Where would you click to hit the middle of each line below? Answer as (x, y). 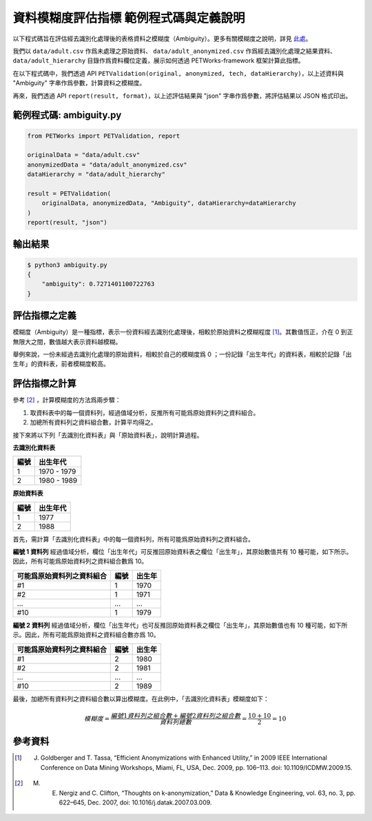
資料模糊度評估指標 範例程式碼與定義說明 (129, 18)
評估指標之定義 (44, 316)
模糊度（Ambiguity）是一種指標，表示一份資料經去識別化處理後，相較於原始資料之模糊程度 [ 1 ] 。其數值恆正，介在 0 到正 (183, 332)
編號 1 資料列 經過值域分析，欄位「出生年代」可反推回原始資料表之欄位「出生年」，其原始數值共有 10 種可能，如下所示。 (183, 552)
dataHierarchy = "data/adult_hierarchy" (96, 174)
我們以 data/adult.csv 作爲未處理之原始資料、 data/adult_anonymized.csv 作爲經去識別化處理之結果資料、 (175, 51)
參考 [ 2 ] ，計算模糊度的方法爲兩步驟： (67, 400)
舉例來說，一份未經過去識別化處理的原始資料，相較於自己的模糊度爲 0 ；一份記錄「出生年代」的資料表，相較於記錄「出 (182, 354)
